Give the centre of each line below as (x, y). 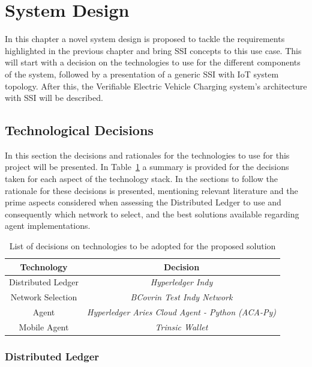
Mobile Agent (44, 327)
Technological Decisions (79, 130)
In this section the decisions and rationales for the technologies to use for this (147, 155)
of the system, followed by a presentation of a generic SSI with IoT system (142, 74)
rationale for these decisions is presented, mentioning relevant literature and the (151, 190)
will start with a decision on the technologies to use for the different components (153, 62)
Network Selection (44, 297)
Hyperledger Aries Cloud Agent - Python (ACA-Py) (181, 312)
